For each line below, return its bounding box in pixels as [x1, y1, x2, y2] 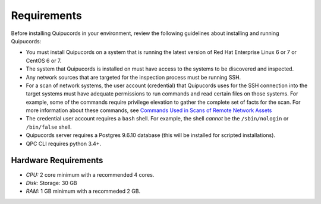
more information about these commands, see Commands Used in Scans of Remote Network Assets [26, 107, 272, 114]
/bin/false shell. [26, 123, 72, 130]
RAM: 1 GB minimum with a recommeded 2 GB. [26, 187, 141, 195]
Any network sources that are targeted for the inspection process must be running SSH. [26, 74, 241, 81]
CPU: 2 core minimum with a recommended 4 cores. [26, 171, 155, 178]
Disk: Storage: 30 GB [26, 179, 77, 186]
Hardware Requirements [11, 155, 103, 165]
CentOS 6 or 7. [26, 57, 62, 64]
